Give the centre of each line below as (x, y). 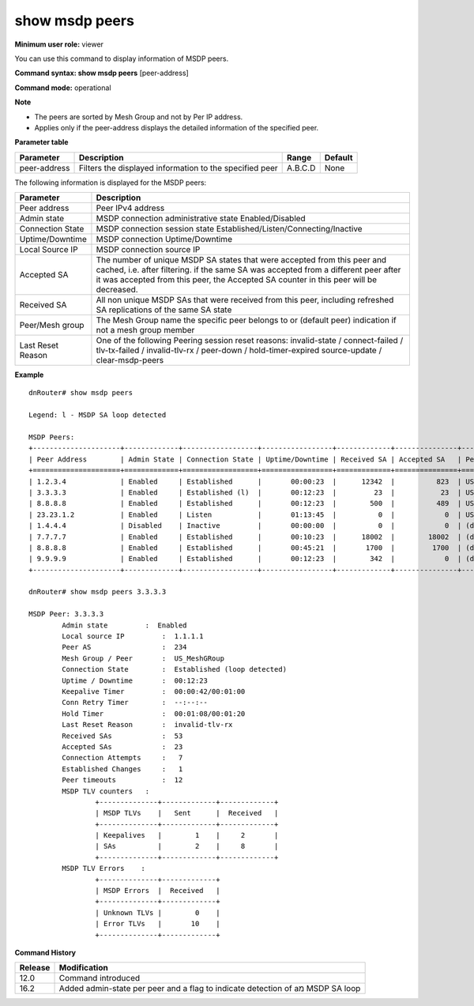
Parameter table (41, 142)
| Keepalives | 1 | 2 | (187, 835)
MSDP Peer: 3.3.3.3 (66, 614)
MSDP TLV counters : (106, 791)
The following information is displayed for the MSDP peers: (111, 183)
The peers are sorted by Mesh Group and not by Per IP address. (139, 117)
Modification (83, 968)
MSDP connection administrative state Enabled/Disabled (201, 219)
